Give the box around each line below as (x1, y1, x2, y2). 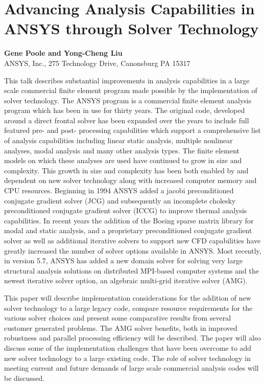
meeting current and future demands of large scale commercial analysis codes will (4, 363, 259, 373)
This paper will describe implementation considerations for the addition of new (4, 292, 251, 303)
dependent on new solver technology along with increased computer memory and (4, 175, 257, 186)
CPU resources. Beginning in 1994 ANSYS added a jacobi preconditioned (4, 185, 234, 196)
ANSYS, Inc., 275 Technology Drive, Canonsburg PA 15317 (4, 57, 190, 68)
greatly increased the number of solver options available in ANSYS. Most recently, (4, 245, 261, 256)
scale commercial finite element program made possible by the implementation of (4, 85, 257, 96)
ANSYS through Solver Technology (4, 18, 259, 39)
